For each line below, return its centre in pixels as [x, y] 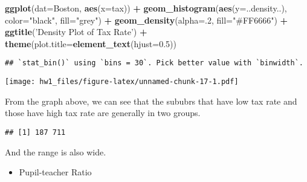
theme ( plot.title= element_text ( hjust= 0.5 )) [91, 43]
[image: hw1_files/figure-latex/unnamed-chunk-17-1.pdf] [122, 82]
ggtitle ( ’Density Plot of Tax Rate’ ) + [76, 32]
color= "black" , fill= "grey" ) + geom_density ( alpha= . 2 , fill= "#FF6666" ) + [147, 20]
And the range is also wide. [56, 151]
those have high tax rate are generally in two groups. [103, 113]
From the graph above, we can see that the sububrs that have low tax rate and [151, 101]
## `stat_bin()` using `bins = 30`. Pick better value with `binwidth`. [154, 63]
